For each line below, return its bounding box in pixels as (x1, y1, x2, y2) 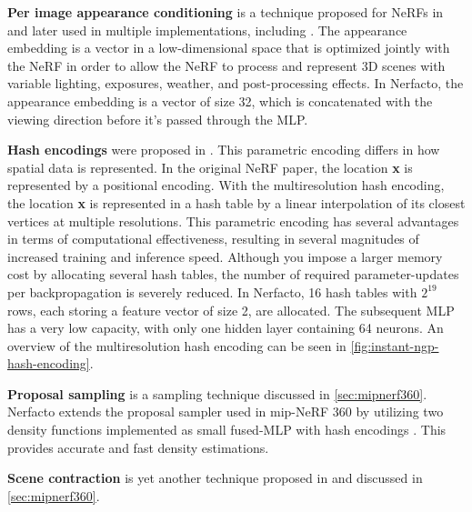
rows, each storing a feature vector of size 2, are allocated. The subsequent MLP (7, 300, 455, 319)
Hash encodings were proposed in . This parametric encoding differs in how (7, 140, 440, 159)
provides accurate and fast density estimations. (7, 437, 269, 457)
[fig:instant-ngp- (350, 336, 439, 355)
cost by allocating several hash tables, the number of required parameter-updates (7, 265, 459, 284)
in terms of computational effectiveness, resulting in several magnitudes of (7, 229, 419, 248)
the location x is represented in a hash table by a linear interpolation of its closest (7, 193, 466, 212)
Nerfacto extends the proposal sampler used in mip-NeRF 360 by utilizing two (7, 402, 444, 421)
